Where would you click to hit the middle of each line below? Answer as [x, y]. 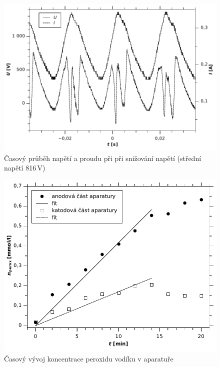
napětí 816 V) [25, 168]
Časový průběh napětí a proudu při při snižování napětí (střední [103, 158]
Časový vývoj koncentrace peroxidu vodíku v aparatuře [89, 358]
